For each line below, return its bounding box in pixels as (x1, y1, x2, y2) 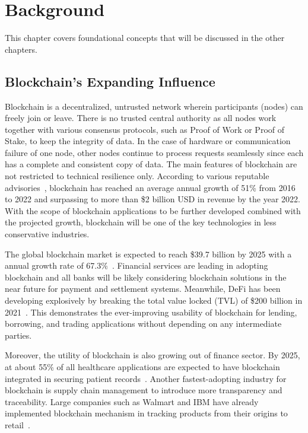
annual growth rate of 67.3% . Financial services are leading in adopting (5, 259, 268, 272)
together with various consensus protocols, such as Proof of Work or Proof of (5, 123, 285, 135)
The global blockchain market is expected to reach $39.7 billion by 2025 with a (5, 247, 292, 260)
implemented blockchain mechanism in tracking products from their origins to (5, 407, 288, 419)
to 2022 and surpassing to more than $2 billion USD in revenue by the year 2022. (5, 193, 300, 205)
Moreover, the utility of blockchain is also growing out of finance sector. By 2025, (5, 349, 300, 361)
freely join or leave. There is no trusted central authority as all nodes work (5, 112, 277, 124)
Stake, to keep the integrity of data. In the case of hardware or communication (5, 135, 291, 147)
